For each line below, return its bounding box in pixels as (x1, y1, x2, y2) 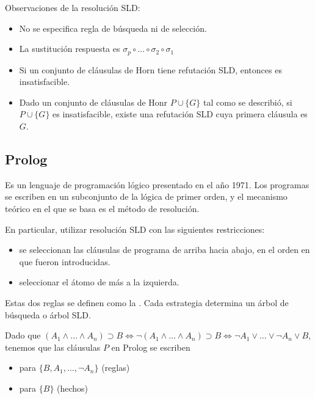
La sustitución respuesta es (19, 42, 120, 55)
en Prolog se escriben (111, 340, 190, 353)
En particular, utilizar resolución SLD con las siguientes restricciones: (5, 222, 265, 235)
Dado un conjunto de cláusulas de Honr (19, 95, 168, 108)
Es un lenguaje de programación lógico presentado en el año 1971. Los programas (5, 178, 310, 191)
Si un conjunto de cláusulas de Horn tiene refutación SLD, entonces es (19, 63, 282, 76)
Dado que (5, 329, 41, 342)
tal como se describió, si (203, 95, 292, 108)
